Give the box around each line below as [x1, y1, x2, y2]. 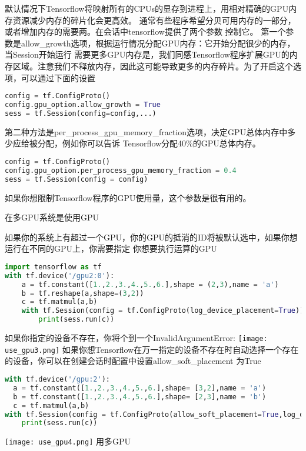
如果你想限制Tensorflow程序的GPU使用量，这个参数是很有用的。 [5, 191, 251, 203]
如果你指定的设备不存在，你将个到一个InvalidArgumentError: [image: [5, 332, 268, 344]
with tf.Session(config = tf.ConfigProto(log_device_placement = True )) [21, 306, 304, 315]
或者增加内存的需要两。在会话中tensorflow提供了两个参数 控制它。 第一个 [5, 25, 286, 38]
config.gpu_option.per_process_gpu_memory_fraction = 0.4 [5, 166, 237, 175]
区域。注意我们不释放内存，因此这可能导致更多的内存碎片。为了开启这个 [12, 59, 293, 72]
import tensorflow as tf [5, 262, 102, 271]
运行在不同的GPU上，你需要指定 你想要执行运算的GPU [5, 242, 217, 255]
